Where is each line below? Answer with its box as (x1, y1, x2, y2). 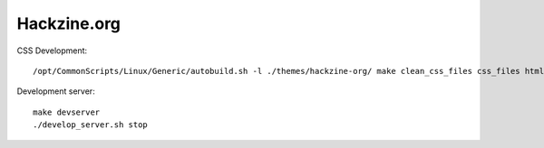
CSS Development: (16, 45, 88, 56)
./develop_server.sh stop (33, 120, 149, 130)
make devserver (33, 106, 101, 117)
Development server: (16, 86, 95, 97)
